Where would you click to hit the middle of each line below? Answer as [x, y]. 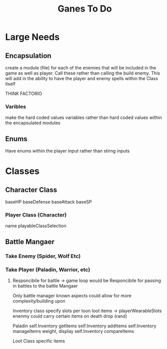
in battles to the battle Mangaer [45, 286]
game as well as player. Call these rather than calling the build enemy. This [83, 73]
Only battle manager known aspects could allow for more [72, 296]
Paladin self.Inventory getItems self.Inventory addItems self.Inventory [84, 326]
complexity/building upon [39, 301]
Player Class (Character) [36, 215]
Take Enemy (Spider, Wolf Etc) [43, 256]
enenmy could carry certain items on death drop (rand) [70, 316]
